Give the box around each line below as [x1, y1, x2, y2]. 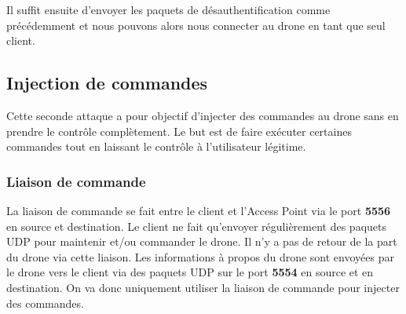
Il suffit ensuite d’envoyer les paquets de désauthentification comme [6, 2, 331, 17]
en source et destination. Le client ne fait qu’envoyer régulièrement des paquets [6, 217, 387, 234]
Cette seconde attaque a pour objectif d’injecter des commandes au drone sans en [6, 107, 399, 123]
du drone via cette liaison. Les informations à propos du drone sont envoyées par [6, 248, 394, 265]
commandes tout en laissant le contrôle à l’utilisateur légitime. [6, 138, 306, 155]
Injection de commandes [6, 71, 208, 95]
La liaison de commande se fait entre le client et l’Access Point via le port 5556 [6, 202, 391, 218]
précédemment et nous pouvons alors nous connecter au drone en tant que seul [6, 16, 386, 33]
